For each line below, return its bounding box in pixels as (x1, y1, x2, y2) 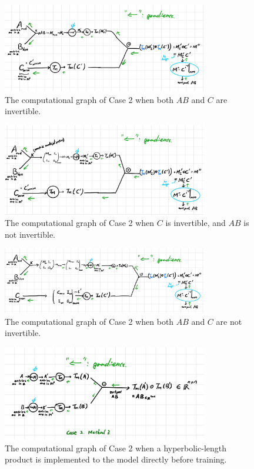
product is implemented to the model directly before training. (5, 453, 227, 465)
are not (216, 315, 242, 327)
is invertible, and (165, 217, 226, 229)
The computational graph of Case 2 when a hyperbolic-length (5, 441, 227, 454)
